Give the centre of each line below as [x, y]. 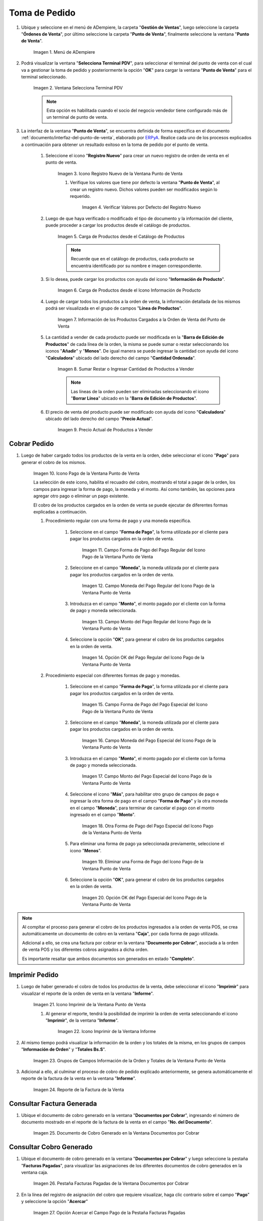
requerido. [80, 196]
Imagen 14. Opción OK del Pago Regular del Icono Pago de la [143, 657]
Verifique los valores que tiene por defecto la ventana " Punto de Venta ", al [145, 183]
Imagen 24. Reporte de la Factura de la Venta [79, 1090]
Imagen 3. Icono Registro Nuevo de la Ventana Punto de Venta [120, 173]
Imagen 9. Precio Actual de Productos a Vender [105, 430]
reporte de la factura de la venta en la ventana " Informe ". [79, 1078]
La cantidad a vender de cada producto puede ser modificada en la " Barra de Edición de [135, 337]
